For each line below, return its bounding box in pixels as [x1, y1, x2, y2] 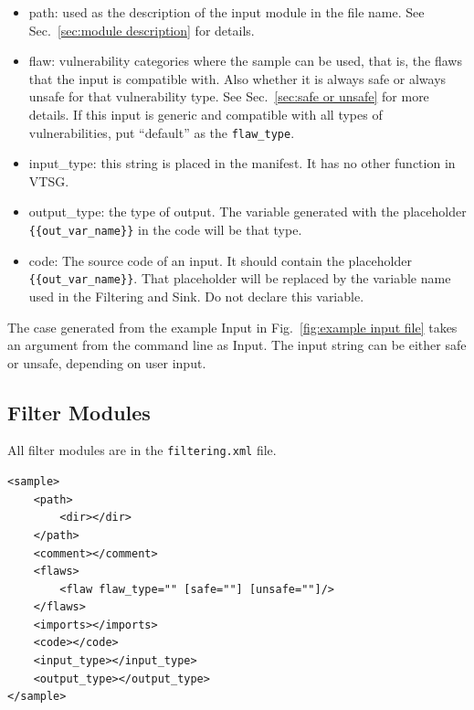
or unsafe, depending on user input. [7, 353, 206, 372]
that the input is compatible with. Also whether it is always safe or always [28, 69, 447, 88]
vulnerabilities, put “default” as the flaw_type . [28, 122, 295, 142]
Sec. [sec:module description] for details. [28, 20, 255, 39]
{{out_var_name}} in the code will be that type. [28, 220, 302, 238]
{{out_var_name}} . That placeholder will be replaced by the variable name [28, 269, 451, 288]
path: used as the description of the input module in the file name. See [28, 3, 425, 21]
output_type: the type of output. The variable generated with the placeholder [28, 202, 467, 221]
